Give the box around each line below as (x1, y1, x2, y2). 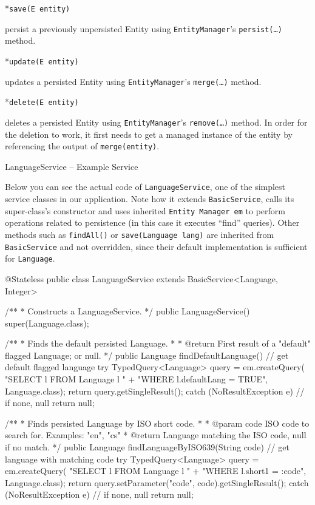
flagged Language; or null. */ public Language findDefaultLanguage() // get (5, 348, 289, 361)
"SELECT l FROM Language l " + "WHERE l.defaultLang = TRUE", (5, 373, 268, 385)
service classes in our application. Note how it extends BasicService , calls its (5, 192, 294, 205)
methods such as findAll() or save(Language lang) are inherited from (5, 228, 274, 240)
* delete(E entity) (5, 95, 79, 108)
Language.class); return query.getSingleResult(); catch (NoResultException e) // (5, 384, 305, 397)
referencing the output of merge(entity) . (5, 140, 160, 152)
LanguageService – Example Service (5, 160, 138, 172)
